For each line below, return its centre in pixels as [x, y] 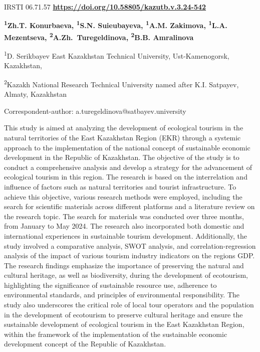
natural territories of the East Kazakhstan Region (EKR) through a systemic [122, 137]
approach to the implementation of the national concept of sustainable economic [127, 147]
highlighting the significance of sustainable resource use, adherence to [110, 285]
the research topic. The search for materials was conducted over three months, [124, 216]
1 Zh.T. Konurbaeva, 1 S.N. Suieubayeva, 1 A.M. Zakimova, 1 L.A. [116, 25]
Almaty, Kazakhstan [35, 94]
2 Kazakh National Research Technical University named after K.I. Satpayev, [121, 83]
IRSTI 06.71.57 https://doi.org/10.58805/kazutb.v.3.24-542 [105, 7]
